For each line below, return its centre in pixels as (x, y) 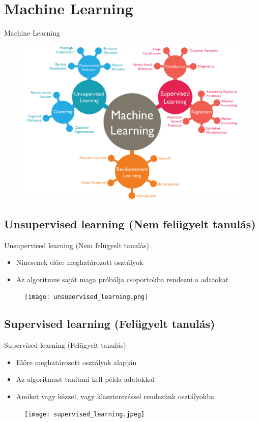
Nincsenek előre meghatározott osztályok (80, 262)
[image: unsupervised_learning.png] (87, 297)
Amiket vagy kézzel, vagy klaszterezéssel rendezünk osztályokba (115, 396)
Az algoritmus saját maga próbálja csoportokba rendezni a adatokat (122, 279)
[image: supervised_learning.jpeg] (85, 414)
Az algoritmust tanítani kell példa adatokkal (85, 379)
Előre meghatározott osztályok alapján (76, 362)
